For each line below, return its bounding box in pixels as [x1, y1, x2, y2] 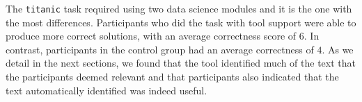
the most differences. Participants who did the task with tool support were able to [6, 15, 356, 29]
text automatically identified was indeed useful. [6, 83, 207, 97]
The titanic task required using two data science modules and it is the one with [6, 1, 352, 15]
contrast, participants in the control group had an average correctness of [6, 42, 314, 56]
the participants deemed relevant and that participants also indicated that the [6, 69, 339, 84]
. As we [322, 42, 354, 56]
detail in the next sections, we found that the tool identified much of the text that [6, 56, 356, 70]
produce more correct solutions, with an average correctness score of [6, 28, 297, 43]
